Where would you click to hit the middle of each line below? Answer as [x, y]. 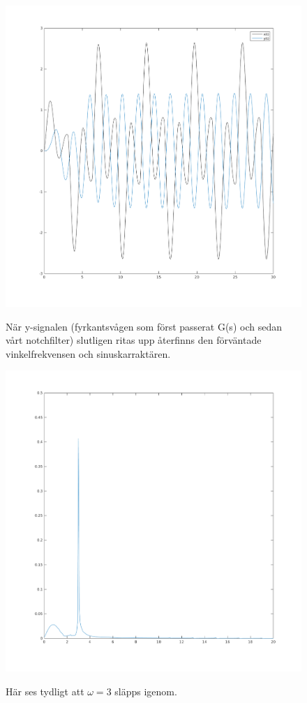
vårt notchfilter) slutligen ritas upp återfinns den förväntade [134, 340]
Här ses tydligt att [45, 691]
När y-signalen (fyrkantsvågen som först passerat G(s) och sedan [144, 326]
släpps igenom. [146, 691]
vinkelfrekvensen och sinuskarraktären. [88, 353]
